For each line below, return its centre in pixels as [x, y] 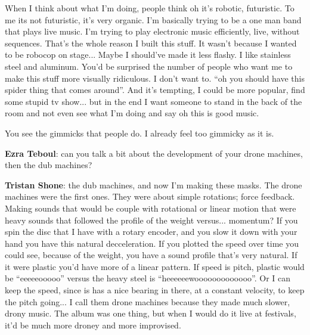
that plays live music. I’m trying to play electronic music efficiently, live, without [152, 31]
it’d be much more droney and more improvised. [93, 325]
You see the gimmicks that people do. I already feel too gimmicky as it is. [139, 133]
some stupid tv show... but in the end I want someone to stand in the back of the [154, 101]
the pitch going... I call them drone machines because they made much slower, [148, 301]
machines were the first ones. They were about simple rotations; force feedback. [150, 196]
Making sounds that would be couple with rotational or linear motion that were [151, 208]
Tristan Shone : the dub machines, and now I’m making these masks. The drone [154, 184]
